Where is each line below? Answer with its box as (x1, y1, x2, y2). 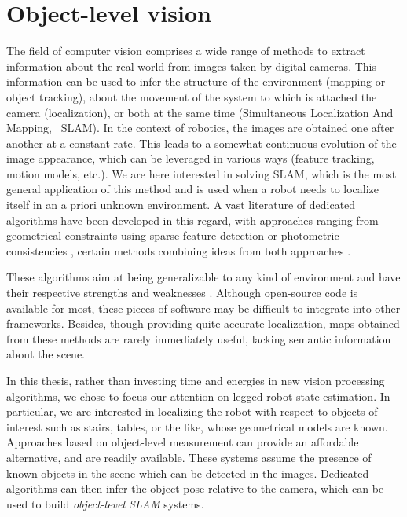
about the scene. (6, 346, 86, 362)
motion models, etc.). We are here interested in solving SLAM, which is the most (6, 165, 397, 181)
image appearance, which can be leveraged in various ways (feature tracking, (6, 150, 375, 167)
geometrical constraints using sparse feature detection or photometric (6, 227, 339, 244)
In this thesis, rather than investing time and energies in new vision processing (6, 372, 385, 388)
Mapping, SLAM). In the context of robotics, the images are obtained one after (6, 119, 394, 136)
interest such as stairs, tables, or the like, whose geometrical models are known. (6, 418, 388, 434)
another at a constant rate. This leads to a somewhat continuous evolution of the (6, 134, 397, 151)
